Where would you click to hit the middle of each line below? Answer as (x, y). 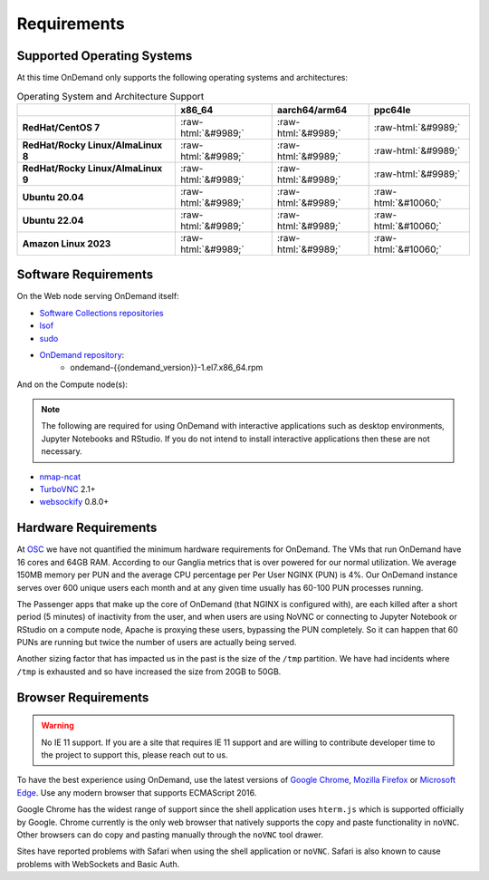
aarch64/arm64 (312, 110)
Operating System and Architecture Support (110, 96)
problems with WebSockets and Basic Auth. (98, 864)
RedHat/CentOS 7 (61, 127)
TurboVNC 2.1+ (67, 489)
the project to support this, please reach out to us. (134, 755)
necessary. (62, 451)
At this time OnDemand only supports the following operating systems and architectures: (182, 78)
